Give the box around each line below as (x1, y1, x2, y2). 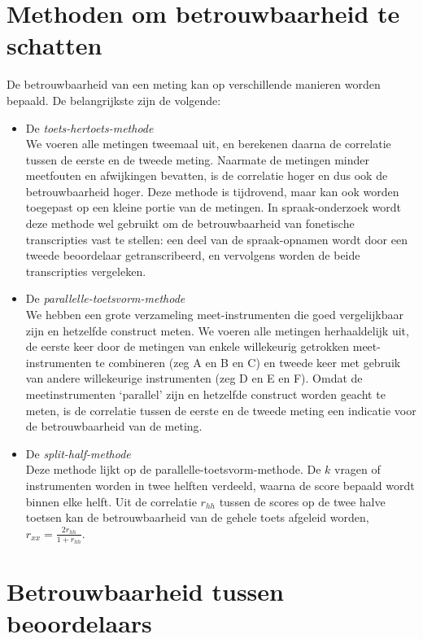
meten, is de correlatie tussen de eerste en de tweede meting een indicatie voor (25, 401, 416, 418)
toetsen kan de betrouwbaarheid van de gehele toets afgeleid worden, (25, 509, 369, 526)
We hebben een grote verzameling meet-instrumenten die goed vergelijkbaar (25, 306, 403, 323)
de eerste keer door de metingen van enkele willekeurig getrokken (25, 338, 350, 355)
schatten (7, 28, 102, 62)
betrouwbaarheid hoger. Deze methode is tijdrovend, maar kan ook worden (25, 182, 399, 199)
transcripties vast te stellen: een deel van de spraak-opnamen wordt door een (25, 230, 408, 247)
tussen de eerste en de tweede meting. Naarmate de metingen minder (25, 151, 370, 168)
